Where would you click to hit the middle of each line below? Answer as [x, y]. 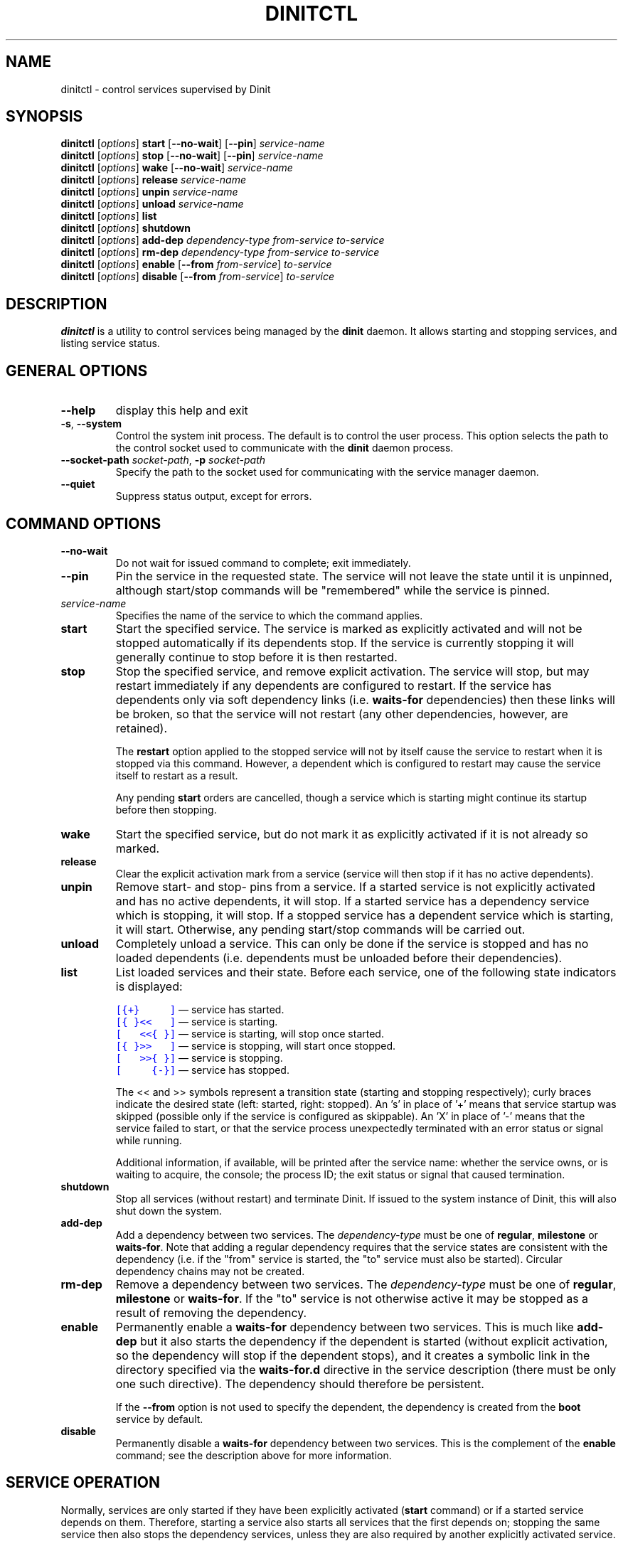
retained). [142, 728]
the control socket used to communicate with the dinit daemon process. [284, 448]
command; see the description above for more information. [254, 1455]
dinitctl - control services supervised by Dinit [166, 89]
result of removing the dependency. [211, 1312]
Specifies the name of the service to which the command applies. [269, 615]
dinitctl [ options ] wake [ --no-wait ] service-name [177, 168]
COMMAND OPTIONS [84, 523]
